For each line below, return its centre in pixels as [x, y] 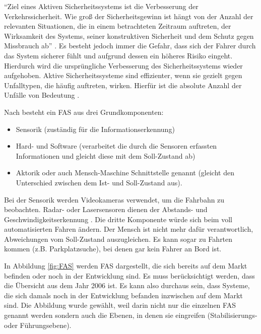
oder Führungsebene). [38, 325]
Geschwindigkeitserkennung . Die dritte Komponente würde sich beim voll [118, 219]
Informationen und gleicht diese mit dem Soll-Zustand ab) [106, 155]
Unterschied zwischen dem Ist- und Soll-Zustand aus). [99, 182]
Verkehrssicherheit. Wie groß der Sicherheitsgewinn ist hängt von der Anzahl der [129, 16]
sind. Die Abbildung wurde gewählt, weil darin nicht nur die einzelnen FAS [120, 305]
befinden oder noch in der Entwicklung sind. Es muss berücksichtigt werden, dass [129, 275]
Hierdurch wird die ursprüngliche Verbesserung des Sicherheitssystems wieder [123, 65]
